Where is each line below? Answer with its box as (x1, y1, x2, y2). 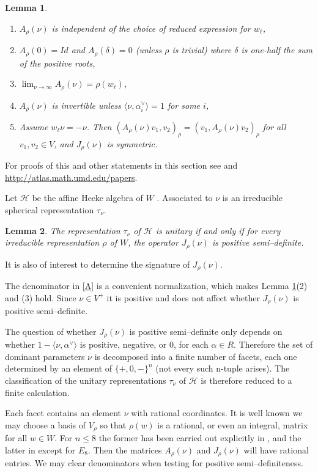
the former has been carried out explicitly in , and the (98, 431, 301, 444)
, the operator (128, 236, 179, 249)
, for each (173, 338, 209, 351)
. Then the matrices (87, 443, 162, 456)
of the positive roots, (19, 56, 95, 69)
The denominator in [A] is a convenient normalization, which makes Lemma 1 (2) (5, 279, 308, 292)
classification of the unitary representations (5, 374, 166, 386)
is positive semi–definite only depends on (129, 324, 283, 337)
